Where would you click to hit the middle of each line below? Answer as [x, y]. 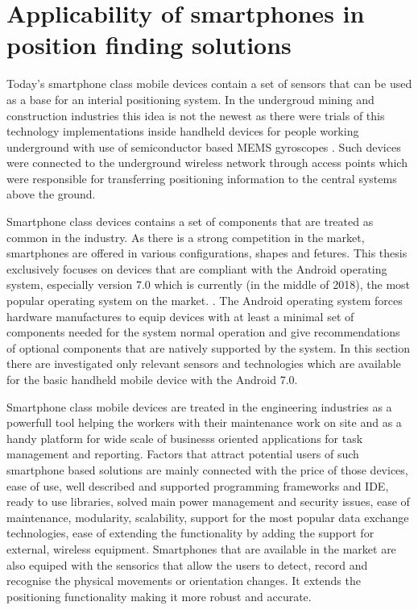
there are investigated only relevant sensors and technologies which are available [204, 363]
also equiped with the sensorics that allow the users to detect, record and [187, 564]
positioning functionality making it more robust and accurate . [159, 596]
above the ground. [51, 194]
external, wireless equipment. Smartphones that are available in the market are [201, 548]
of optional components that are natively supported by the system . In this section [209, 347]
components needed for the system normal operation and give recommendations [203, 332]
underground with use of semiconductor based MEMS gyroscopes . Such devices [204, 146]
